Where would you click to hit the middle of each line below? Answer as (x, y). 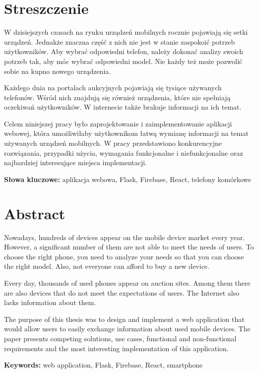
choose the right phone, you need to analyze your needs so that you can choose (124, 256)
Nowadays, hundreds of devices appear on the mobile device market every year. (125, 237)
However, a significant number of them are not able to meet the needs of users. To (129, 247)
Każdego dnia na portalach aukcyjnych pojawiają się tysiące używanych (113, 88)
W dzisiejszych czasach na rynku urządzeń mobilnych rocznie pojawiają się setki (126, 32)
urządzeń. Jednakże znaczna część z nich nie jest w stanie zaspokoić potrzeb (120, 41)
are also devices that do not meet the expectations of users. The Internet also (122, 292)
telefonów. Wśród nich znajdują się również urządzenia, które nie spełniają (117, 97)
